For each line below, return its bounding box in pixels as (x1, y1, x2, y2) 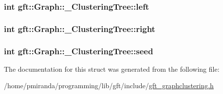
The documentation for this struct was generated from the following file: (4, 63, 220, 74)
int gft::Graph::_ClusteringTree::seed (4, 45, 153, 57)
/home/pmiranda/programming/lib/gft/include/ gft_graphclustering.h (4, 80, 214, 90)
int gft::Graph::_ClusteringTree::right (4, 22, 155, 34)
